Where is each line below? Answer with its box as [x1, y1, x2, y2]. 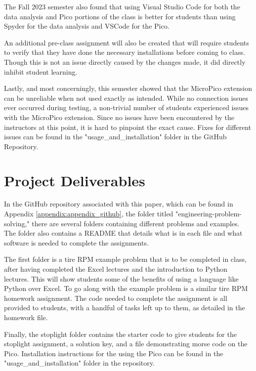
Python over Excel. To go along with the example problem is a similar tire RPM [4, 283, 248, 293]
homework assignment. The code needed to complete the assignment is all [4, 292, 227, 303]
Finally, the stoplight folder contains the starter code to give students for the [4, 329, 237, 339]
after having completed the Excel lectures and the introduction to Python [4, 264, 228, 274]
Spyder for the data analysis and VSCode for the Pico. [4, 21, 170, 31]
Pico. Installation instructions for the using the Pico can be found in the [4, 348, 223, 358]
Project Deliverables [4, 170, 145, 190]
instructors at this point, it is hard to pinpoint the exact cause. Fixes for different [4, 122, 252, 132]
